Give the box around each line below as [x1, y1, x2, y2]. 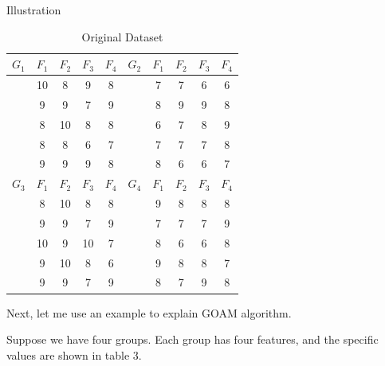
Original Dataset [81, 28, 163, 45]
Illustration [6, 2, 61, 18]
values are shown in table [6, 346, 130, 363]
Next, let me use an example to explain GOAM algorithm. [6, 304, 292, 321]
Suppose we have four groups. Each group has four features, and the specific [6, 331, 379, 348]
